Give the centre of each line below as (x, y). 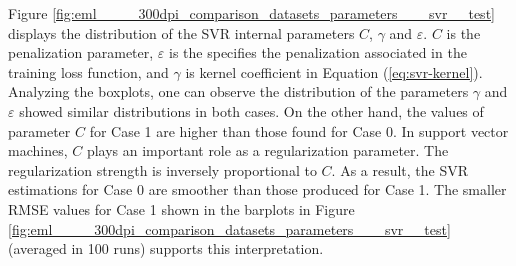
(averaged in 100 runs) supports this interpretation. (166, 248)
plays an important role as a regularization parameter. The (267, 150)
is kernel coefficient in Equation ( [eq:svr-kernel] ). (334, 71)
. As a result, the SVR (400, 169)
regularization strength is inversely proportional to (162, 169)
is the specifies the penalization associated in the (318, 52)
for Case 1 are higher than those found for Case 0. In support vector (299, 130)
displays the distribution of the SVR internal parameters (181, 32)
